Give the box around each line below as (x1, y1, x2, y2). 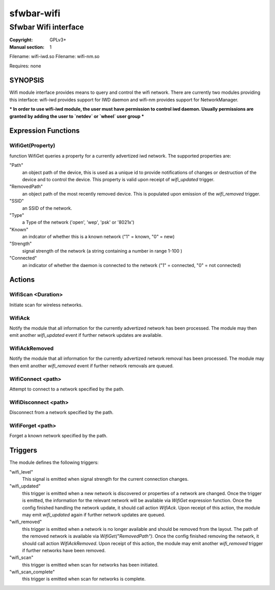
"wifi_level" (9, 469, 33, 475)
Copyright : (9, 37, 33, 43)
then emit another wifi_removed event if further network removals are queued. (9, 362, 174, 368)
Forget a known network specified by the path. (9, 433, 108, 439)
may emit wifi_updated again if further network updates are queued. (22, 511, 166, 518)
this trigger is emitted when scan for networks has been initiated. (22, 561, 159, 568)
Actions (9, 276, 35, 284)
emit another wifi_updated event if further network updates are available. (9, 332, 163, 338)
